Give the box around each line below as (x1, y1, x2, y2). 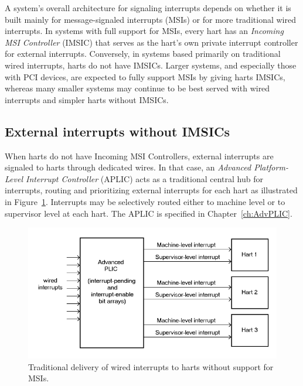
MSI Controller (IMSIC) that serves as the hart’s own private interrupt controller (5, 36, 298, 48)
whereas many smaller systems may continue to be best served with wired (5, 82, 270, 94)
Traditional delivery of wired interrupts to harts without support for (28, 360, 274, 373)
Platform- (254, 161, 288, 173)
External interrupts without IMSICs (5, 122, 230, 140)
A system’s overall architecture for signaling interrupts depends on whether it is (5, 2, 291, 13)
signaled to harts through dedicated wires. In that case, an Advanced (5, 161, 251, 173)
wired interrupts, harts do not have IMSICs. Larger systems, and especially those (5, 59, 297, 71)
